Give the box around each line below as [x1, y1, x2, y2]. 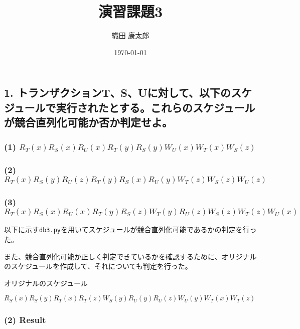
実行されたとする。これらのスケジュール [56, 99, 255, 115]
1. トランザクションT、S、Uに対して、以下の [4, 85, 231, 100]
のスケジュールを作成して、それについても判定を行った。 [4, 261, 192, 271]
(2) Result [4, 313, 46, 326]
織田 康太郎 [111, 30, 149, 41]
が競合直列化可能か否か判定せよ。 [4, 114, 173, 130]
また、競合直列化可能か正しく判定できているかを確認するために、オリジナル [4, 251, 257, 261]
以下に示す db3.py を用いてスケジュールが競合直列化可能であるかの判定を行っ [4, 224, 257, 235]
